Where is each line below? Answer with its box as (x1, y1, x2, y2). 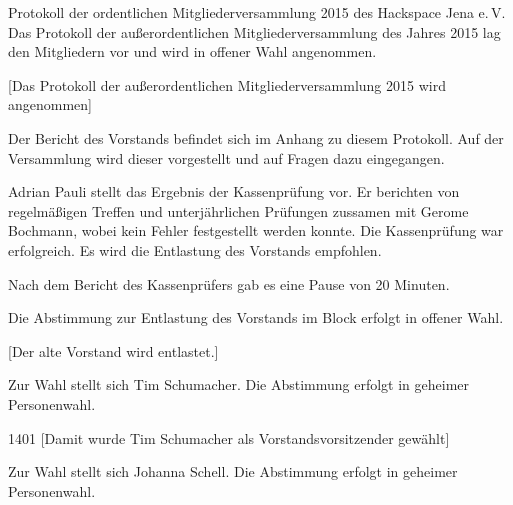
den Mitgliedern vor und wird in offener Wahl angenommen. (8, 41, 377, 62)
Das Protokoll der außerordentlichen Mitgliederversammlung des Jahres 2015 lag (8, 21, 501, 42)
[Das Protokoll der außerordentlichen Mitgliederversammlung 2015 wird (8, 74, 446, 95)
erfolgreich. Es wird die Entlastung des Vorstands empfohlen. (8, 239, 382, 260)
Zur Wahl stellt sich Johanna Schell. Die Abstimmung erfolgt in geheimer (8, 461, 458, 482)
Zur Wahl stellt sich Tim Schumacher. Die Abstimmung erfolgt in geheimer (8, 374, 470, 395)
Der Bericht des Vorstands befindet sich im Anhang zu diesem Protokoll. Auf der (8, 127, 504, 148)
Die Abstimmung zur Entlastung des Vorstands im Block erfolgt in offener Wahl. (8, 307, 504, 328)
